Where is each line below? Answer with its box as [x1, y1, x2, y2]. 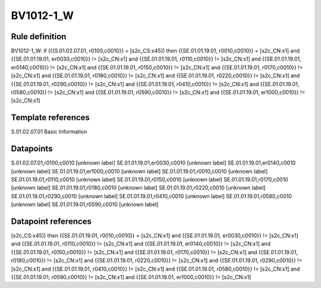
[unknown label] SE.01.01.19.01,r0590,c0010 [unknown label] [11, 201, 159, 208]
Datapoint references [11, 216, 92, 226]
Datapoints [11, 144, 53, 154]
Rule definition [11, 31, 67, 42]
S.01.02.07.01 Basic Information [11, 128, 87, 135]
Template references [11, 113, 90, 123]
